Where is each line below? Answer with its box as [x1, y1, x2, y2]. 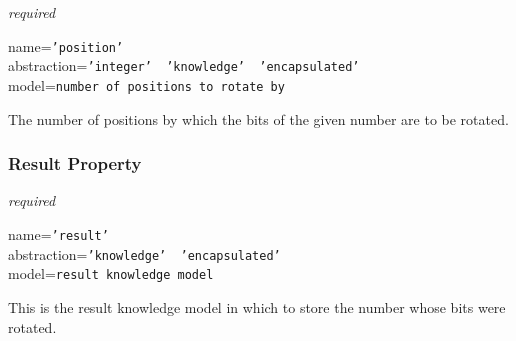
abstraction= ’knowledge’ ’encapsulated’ [8, 243, 281, 264]
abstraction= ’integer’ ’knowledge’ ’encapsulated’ [8, 55, 360, 76]
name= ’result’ [8, 223, 109, 244]
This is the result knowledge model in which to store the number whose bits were [8, 296, 506, 317]
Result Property [8, 151, 142, 176]
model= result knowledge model [8, 263, 214, 284]
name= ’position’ [8, 35, 124, 56]
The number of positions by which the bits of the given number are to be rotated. [8, 108, 509, 129]
